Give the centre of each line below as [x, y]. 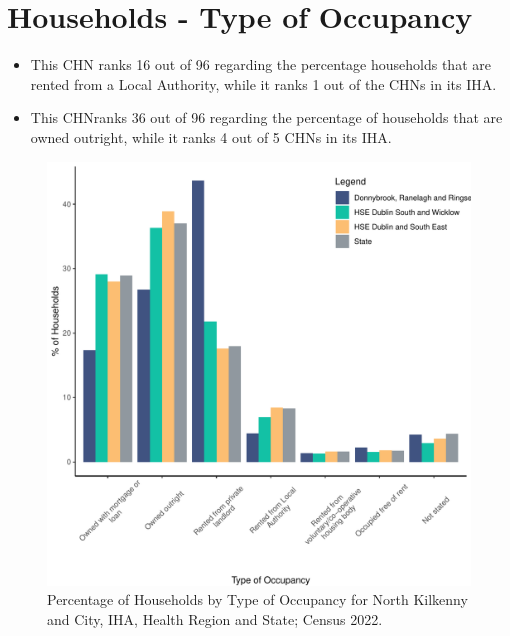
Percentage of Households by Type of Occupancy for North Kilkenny [257, 599]
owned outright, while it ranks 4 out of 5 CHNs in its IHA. [211, 136]
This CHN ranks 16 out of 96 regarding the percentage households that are [260, 64]
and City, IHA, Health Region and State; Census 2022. [215, 618]
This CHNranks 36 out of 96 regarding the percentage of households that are [266, 117]
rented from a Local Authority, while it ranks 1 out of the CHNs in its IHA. [263, 83]
